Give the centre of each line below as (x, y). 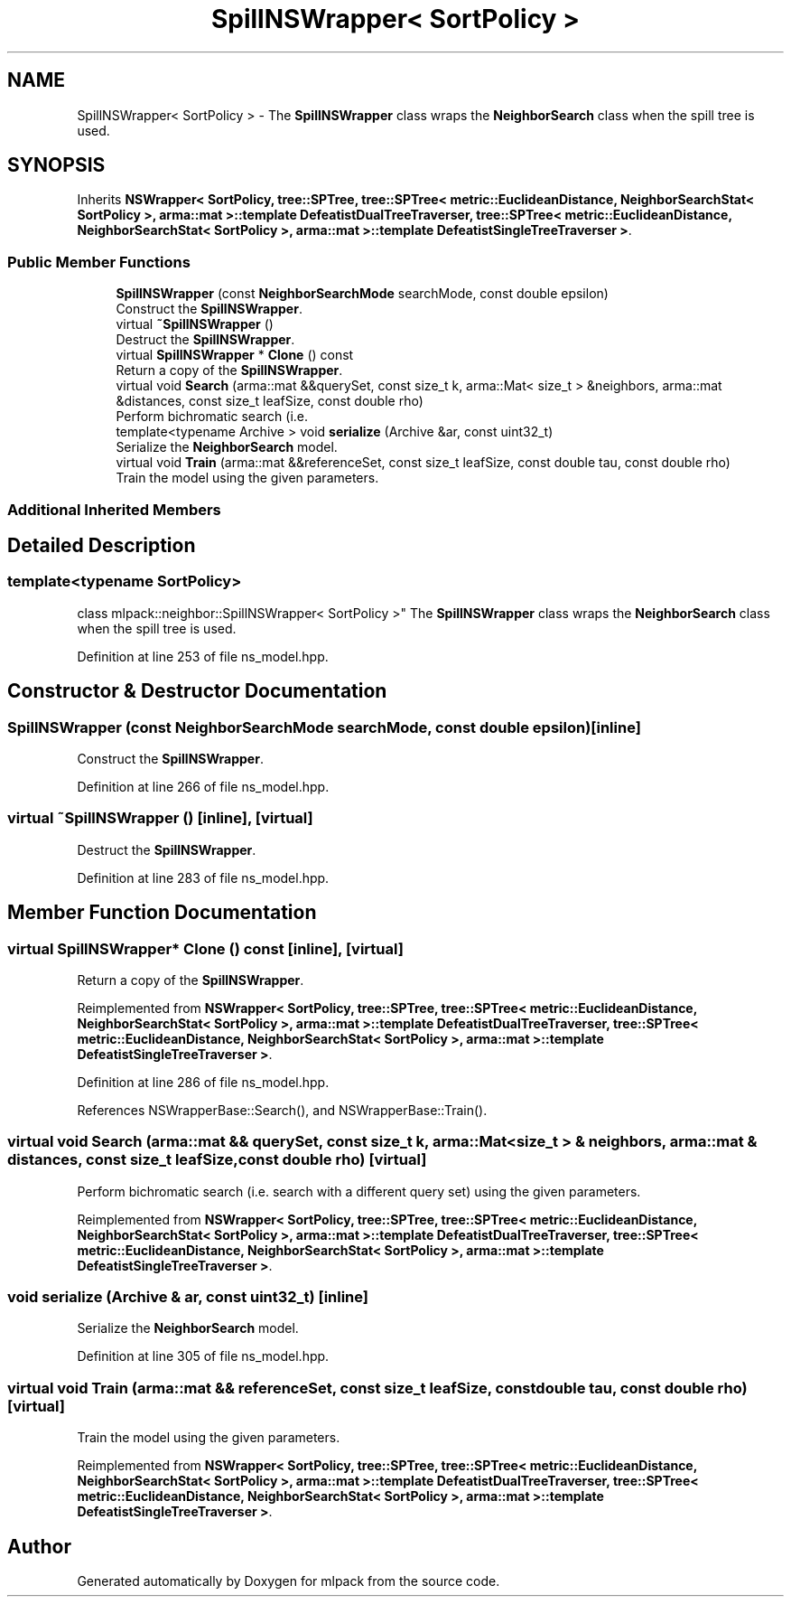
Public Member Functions (99, 262)
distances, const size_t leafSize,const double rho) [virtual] (217, 1160)
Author (39, 1546)
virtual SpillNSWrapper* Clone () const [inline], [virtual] (205, 948)
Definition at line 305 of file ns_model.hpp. (203, 1356)
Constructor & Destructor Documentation (197, 691)
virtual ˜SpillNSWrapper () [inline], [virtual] (160, 818)
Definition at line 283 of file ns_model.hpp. (203, 877)
